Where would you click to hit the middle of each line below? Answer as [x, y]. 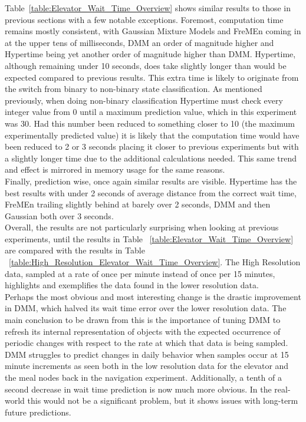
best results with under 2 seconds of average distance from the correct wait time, [151, 192]
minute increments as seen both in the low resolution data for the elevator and [147, 366]
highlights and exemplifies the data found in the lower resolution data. [132, 285]
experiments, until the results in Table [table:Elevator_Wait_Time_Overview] [149, 238]
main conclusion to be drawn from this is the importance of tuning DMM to [143, 320]
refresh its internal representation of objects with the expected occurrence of [143, 331]
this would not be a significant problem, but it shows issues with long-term [163, 400]
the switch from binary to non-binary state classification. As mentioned [134, 89]
